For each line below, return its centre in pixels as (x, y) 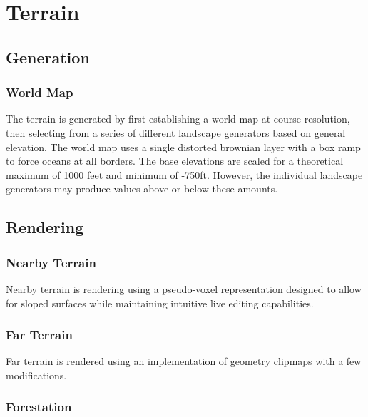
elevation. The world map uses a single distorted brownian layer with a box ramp (183, 146)
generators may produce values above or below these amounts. (142, 189)
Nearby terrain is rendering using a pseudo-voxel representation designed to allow (184, 288)
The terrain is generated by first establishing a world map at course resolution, (178, 119)
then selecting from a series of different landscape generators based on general (176, 132)
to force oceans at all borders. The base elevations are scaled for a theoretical (175, 161)
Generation (48, 57)
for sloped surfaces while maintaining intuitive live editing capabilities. (160, 303)
